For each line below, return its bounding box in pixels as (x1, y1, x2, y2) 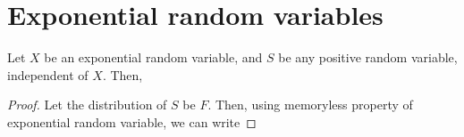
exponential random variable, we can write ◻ (7, 112, 257, 131)
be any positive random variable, (278, 48, 458, 67)
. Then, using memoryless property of (207, 95, 413, 114)
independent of (7, 65, 89, 84)
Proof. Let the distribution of (7, 95, 167, 114)
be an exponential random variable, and (44, 48, 263, 67)
